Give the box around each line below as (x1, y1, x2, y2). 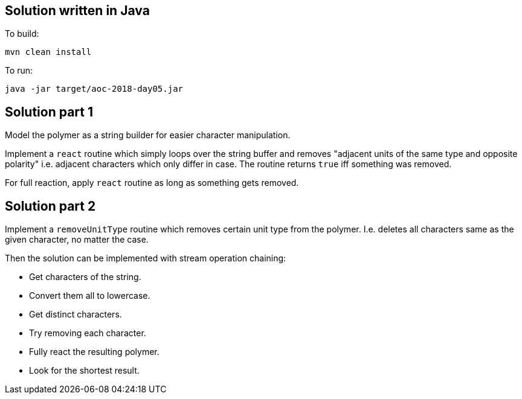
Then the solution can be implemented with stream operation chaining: (5, 253, 286, 264)
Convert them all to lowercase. (29, 290, 150, 301)
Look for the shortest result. (29, 365, 140, 376)
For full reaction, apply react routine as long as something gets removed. (5, 177, 299, 188)
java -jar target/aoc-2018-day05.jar (5, 84, 184, 94)
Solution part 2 (5, 198, 96, 214)
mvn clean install (5, 47, 92, 57)
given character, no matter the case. (5, 234, 149, 245)
